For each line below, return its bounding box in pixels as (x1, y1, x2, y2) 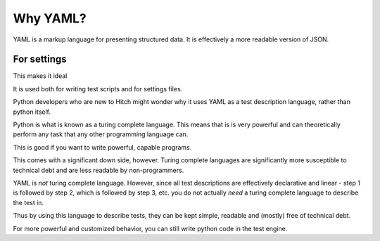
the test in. (13, 198, 44, 207)
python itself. (13, 108, 51, 116)
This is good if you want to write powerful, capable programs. (13, 143, 192, 151)
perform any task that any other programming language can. (13, 130, 189, 138)
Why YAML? (13, 11, 87, 26)
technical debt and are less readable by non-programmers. (13, 166, 184, 174)
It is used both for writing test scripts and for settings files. (13, 84, 183, 93)
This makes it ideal (13, 72, 68, 80)
